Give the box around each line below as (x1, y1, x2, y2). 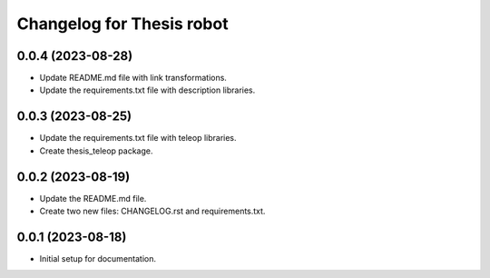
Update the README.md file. (39, 193, 147, 204)
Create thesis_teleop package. (39, 145, 153, 156)
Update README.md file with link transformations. (39, 73, 227, 84)
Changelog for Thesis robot (16, 14, 229, 34)
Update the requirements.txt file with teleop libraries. (39, 133, 237, 144)
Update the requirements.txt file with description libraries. (39, 84, 256, 95)
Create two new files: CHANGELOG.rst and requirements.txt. (39, 205, 266, 217)
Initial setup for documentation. (39, 253, 156, 263)
